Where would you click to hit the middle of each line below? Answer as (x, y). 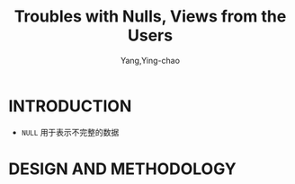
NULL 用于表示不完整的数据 (70, 132)
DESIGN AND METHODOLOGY (122, 169)
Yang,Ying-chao (150, 60)
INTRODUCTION (70, 106)
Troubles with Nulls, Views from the (150, 17)
